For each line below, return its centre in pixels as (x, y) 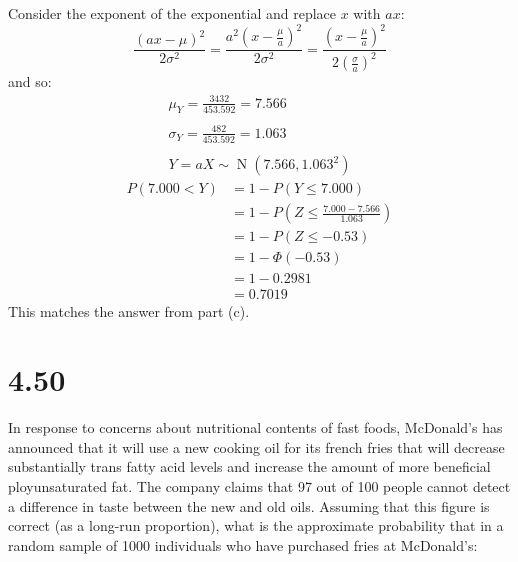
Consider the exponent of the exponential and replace (172, 13)
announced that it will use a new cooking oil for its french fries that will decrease (256, 446)
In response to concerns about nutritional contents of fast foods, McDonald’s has (255, 427)
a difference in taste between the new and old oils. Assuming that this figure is (249, 505)
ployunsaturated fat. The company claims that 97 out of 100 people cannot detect (259, 486)
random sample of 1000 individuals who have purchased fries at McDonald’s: (243, 544)
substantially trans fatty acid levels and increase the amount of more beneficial (249, 466)
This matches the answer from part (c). (129, 310)
